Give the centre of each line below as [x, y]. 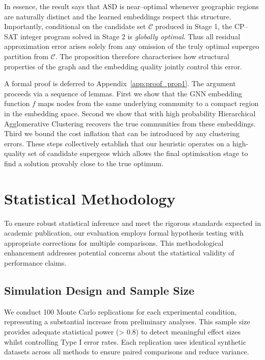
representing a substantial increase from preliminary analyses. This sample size [127, 322]
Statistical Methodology [90, 198]
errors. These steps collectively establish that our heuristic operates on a [117, 143]
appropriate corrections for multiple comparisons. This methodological [114, 242]
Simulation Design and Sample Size [99, 290]
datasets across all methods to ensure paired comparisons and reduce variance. [127, 352]
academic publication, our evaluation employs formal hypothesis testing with [124, 233]
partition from [26, 56]
